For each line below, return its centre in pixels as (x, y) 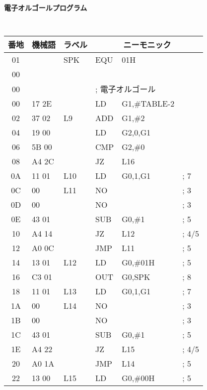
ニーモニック (147, 45)
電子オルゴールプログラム (46, 7)
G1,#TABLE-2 (148, 104)
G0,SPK (136, 277)
